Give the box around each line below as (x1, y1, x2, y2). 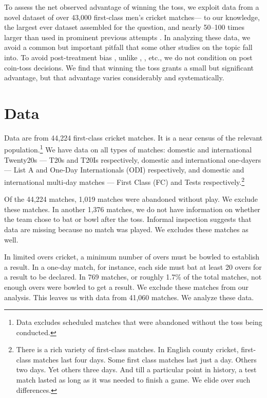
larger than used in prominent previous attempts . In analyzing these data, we (4, 31, 251, 42)
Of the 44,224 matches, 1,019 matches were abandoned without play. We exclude (4, 194, 258, 204)
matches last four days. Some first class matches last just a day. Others (33, 354, 257, 365)
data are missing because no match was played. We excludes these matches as (4, 223, 249, 234)
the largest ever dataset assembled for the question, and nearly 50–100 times (4, 22, 245, 32)
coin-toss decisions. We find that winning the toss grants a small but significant (4, 62, 254, 73)
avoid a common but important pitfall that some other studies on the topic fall (4, 42, 253, 53)
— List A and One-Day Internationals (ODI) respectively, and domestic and (4, 164, 244, 175)
